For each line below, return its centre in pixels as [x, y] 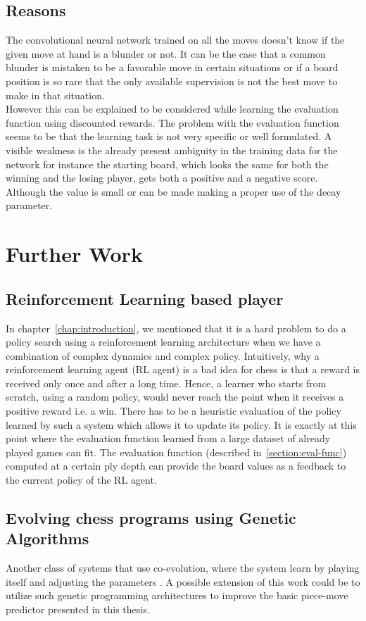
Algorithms [48, 538]
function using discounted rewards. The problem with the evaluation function [172, 122]
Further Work [74, 254]
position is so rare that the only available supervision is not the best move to [172, 81]
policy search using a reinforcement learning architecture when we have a [163, 342]
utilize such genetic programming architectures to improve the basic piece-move [177, 595]
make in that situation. [55, 95]
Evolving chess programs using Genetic [151, 518]
